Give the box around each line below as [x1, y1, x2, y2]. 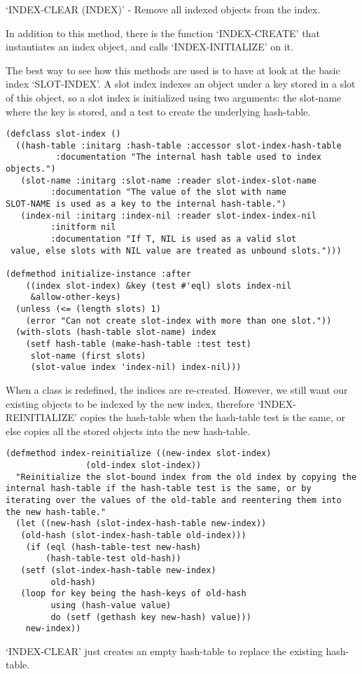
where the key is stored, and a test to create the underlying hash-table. [6, 104, 311, 118]
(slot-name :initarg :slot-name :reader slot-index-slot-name [20, 175, 316, 186]
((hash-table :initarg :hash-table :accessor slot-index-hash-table [15, 140, 342, 151]
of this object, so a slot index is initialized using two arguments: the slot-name [6, 90, 342, 104]
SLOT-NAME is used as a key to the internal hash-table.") [6, 199, 286, 209]
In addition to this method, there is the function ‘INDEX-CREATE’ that [6, 25, 320, 40]
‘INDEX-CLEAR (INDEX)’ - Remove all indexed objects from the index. [6, 2, 321, 16]
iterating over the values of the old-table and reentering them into [6, 495, 342, 505]
